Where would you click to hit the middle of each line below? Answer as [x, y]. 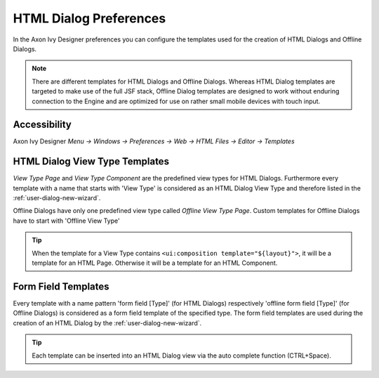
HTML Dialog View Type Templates [91, 162]
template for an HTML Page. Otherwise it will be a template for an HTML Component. [155, 263]
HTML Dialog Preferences [89, 18]
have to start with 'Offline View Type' [66, 221]
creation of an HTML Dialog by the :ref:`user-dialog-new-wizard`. [107, 322]
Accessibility [42, 125]
